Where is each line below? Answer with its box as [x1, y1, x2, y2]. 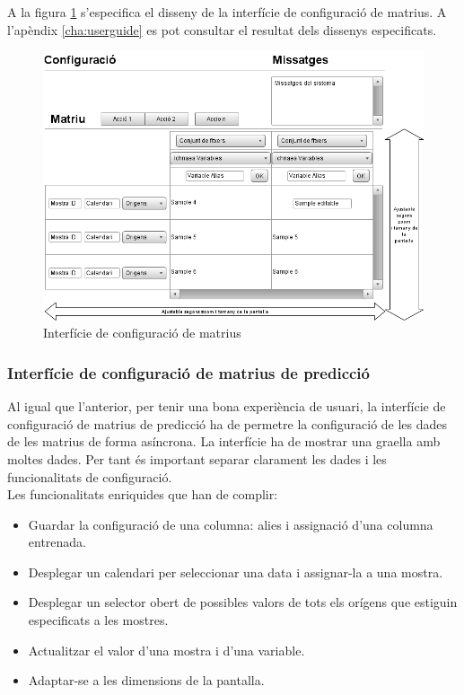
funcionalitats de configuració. [7, 467, 172, 486]
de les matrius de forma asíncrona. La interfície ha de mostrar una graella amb [7, 432, 441, 451]
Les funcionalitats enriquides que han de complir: [7, 485, 278, 504]
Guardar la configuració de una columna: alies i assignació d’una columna [28, 515, 433, 533]
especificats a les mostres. [28, 611, 169, 629]
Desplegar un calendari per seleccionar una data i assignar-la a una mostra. [28, 562, 443, 581]
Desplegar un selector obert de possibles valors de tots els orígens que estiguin [28, 593, 458, 611]
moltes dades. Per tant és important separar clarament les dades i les [7, 449, 387, 468]
